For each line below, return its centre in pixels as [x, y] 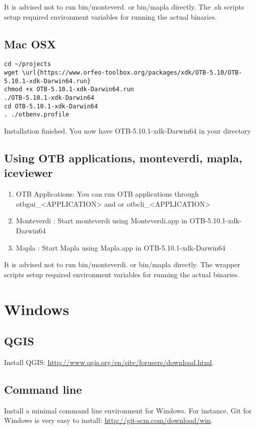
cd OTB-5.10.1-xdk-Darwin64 [51, 106]
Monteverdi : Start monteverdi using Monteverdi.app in [102, 221]
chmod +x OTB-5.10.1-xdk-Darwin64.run [69, 89]
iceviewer [28, 173]
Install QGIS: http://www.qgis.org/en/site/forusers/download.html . [109, 362]
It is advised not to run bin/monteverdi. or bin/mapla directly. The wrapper [122, 264]
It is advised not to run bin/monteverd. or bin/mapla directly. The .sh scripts [124, 7]
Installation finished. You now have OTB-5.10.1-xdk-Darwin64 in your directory [127, 130]
